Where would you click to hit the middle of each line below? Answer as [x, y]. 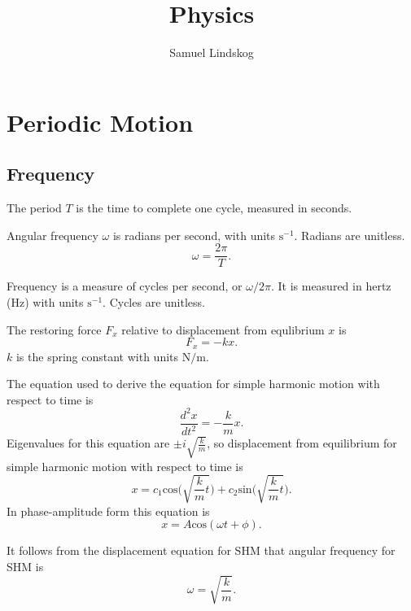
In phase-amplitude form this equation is [108, 511]
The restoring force [54, 329]
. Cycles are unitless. [154, 301]
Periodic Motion [100, 122]
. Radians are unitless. [350, 235]
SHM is [25, 566]
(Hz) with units [45, 301]
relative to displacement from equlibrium [223, 329]
